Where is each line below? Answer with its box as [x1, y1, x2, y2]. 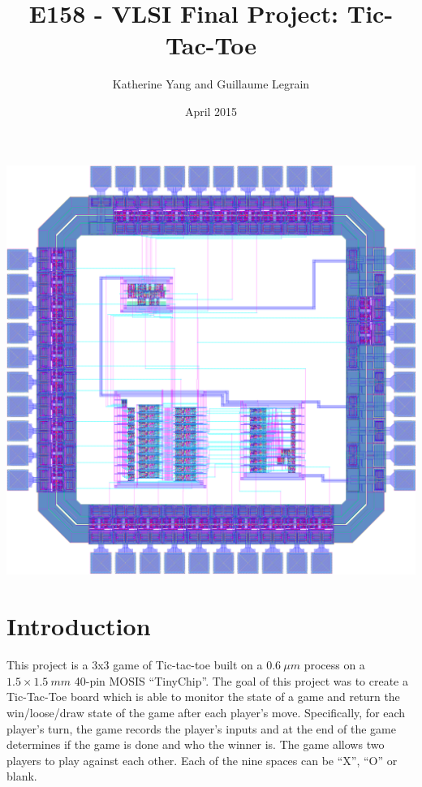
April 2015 [184, 102, 238, 119]
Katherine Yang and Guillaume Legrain [112, 75, 310, 92]
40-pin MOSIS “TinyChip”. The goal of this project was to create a [74, 672, 409, 689]
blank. [6, 768, 37, 785]
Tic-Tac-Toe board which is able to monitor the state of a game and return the [6, 688, 400, 705]
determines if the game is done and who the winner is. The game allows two [6, 736, 385, 753]
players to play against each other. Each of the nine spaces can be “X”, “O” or [6, 751, 398, 768]
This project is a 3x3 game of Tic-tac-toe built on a [6, 656, 263, 673]
